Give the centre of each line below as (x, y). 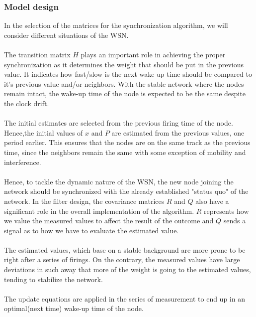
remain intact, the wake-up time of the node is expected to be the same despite (125, 93)
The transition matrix (37, 54)
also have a (212, 201)
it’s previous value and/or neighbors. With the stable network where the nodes (124, 83)
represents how (226, 211)
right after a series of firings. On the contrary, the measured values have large (122, 259)
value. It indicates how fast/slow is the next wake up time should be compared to (128, 74)
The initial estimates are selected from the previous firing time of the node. (119, 123)
